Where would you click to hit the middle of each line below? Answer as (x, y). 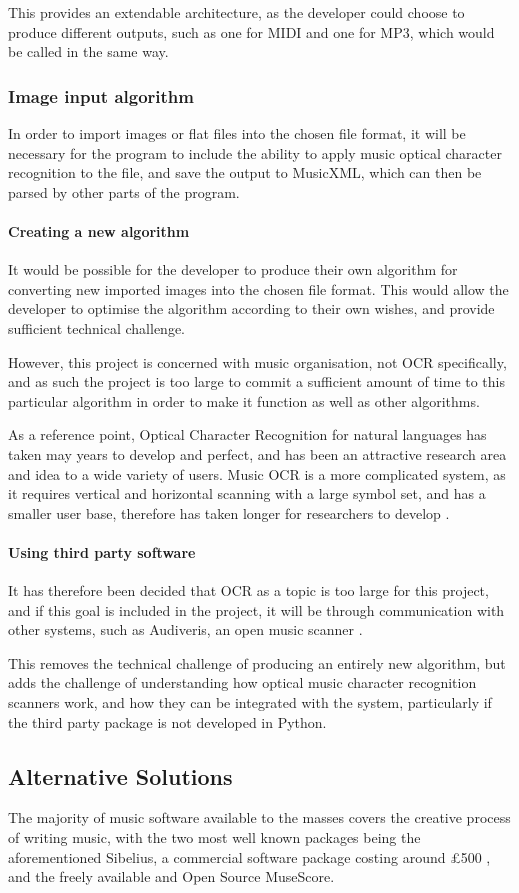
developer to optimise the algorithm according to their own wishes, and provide (251, 308)
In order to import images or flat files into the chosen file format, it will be (237, 133)
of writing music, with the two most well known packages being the (214, 837)
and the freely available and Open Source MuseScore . (171, 876)
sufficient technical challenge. (97, 327)
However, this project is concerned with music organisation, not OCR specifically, (257, 361)
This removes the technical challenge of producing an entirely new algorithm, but (257, 662)
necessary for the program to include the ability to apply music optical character (255, 152)
